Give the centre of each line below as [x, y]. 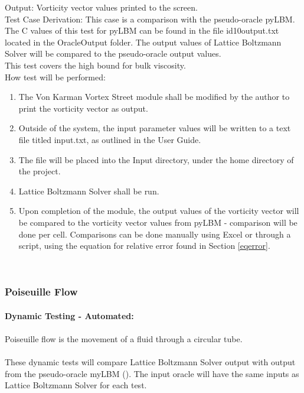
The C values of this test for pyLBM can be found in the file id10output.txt [142, 30]
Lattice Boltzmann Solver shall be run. [89, 191]
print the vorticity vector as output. [83, 108]
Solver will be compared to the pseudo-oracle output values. [113, 53]
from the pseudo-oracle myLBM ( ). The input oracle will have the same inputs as [152, 373]
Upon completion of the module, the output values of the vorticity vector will [159, 211]
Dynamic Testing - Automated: [69, 315]
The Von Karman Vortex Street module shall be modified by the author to [154, 97]
